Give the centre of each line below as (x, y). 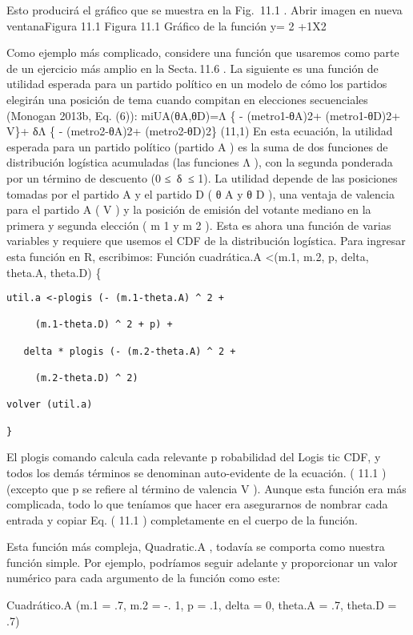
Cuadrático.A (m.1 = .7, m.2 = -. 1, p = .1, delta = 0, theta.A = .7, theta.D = (202, 605)
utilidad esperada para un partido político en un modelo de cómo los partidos (197, 84)
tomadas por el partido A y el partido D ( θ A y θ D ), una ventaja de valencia (200, 193)
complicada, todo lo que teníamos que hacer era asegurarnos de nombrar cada (197, 504)
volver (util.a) (50, 405)
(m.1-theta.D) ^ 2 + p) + (104, 325)
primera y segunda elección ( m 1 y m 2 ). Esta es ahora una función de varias (199, 225)
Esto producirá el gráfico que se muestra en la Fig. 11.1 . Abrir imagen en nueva (204, 10)
